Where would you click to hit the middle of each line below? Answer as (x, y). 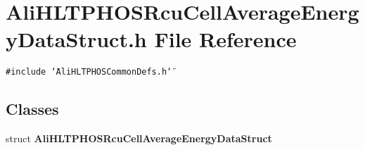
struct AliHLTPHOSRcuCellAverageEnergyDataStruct (139, 138)
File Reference (225, 39)
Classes (32, 109)
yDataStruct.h (76, 39)
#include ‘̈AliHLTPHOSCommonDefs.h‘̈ (89, 72)
